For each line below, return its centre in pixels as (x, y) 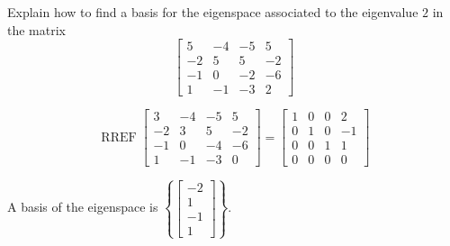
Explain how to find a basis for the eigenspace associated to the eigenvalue (213, 12)
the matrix (36, 29)
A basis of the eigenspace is (83, 207)
